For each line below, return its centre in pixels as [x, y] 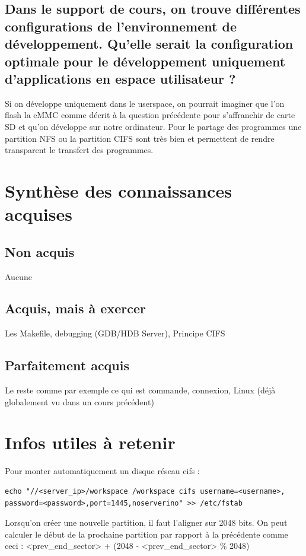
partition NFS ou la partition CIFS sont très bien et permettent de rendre [140, 138]
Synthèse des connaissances [118, 190]
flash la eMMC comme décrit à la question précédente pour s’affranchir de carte [150, 115]
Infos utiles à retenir [90, 442]
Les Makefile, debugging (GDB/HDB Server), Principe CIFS [115, 333]
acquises [39, 214]
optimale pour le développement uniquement [145, 61]
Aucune [18, 276]
